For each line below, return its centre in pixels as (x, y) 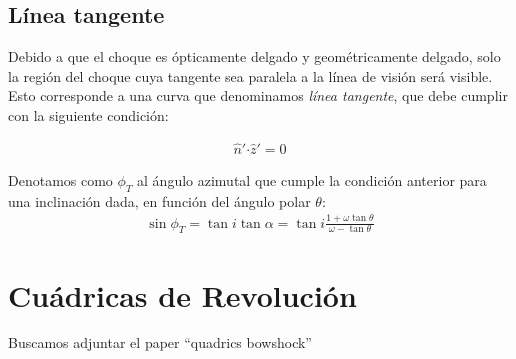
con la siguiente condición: (88, 114)
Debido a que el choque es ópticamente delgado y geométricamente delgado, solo (254, 56)
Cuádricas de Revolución (182, 294)
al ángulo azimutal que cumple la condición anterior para (312, 179)
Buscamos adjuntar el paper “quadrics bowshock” (160, 342)
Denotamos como (60, 179)
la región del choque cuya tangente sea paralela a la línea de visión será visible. (250, 75)
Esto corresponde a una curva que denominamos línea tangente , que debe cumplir (258, 95)
